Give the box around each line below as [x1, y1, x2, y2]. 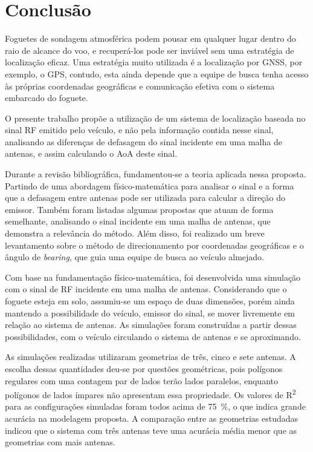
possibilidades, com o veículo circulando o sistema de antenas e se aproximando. [5, 330, 301, 342]
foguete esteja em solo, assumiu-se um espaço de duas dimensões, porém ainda [5, 295, 295, 307]
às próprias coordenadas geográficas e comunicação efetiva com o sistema [5, 79, 275, 92]
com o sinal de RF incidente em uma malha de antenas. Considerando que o [5, 283, 287, 295]
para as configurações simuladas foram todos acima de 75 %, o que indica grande [5, 400, 306, 413]
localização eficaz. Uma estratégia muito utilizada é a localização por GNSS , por [5, 56, 303, 68]
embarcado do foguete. [5, 91, 88, 104]
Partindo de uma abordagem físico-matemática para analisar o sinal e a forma [5, 179, 294, 192]
